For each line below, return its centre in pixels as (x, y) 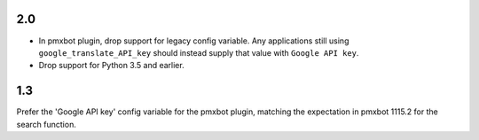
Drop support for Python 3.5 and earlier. (112, 66)
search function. (47, 124)
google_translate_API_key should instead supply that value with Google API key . (199, 52)
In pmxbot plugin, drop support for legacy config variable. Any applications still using (194, 41)
